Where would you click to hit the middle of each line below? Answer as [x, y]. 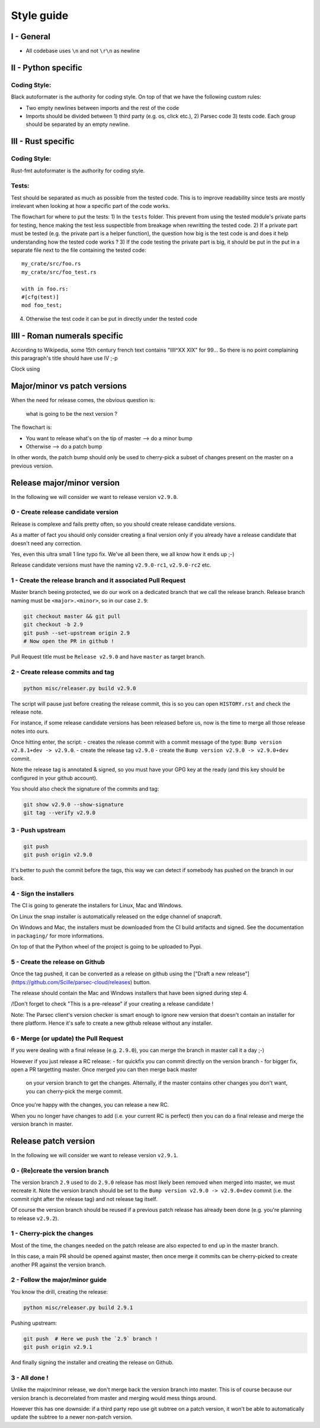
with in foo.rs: [45, 289]
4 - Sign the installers [42, 894]
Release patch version [53, 1141]
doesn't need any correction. [47, 543]
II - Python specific [47, 67]
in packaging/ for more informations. [57, 936]
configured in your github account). [54, 778]
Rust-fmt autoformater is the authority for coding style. [78, 170]
